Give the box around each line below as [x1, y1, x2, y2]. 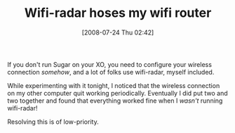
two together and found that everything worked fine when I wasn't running [7, 96, 223, 105]
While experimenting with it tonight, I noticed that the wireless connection [7, 81, 220, 89]
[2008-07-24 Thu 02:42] [81, 28, 154, 37]
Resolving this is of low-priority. [7, 118, 100, 126]
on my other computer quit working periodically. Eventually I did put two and [7, 89, 228, 97]
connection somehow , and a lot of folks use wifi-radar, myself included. [7, 68, 215, 76]
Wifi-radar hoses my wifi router [24, 5, 212, 21]
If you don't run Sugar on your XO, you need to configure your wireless [7, 60, 213, 68]
